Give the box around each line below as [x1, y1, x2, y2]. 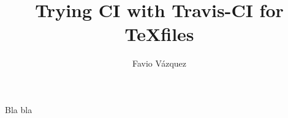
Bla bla [5, 103, 32, 116]
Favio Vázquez [132, 57, 187, 70]
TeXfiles [124, 21, 194, 46]
